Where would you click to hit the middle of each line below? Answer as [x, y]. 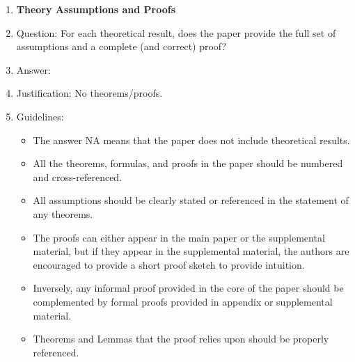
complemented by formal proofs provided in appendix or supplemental [183, 301]
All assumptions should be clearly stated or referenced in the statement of [191, 200]
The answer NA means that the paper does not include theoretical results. [191, 140]
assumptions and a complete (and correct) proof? [121, 46]
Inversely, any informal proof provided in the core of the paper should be [188, 288]
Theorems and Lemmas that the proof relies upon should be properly [181, 339]
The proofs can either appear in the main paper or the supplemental [179, 237]
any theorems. [63, 213]
